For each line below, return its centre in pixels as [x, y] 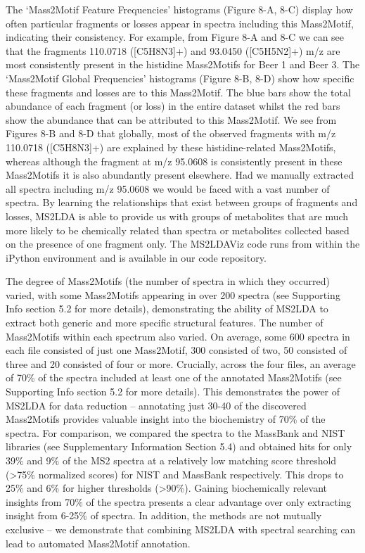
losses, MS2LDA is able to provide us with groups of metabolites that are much [177, 216]
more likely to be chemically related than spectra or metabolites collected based [178, 230]
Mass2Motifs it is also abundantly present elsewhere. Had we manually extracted [180, 175]
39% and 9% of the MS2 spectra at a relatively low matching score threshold [171, 460]
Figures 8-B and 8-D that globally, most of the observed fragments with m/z [171, 133]
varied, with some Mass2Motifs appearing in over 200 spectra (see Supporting [173, 294]
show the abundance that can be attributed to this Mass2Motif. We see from [171, 119]
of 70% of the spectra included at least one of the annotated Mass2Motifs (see [174, 377]
